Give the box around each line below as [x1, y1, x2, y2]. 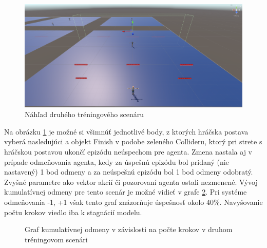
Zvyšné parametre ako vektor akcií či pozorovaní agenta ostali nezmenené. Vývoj [4, 176, 258, 187]
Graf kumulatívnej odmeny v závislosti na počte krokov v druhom [25, 224, 233, 235]
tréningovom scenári [25, 234, 88, 244]
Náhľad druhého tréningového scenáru [25, 109, 144, 120]
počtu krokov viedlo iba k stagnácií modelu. [4, 206, 142, 217]
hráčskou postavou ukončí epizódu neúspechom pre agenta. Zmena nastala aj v [4, 146, 252, 157]
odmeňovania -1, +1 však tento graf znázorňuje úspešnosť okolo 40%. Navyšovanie [4, 196, 263, 207]
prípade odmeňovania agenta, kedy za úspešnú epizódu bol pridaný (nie [4, 156, 229, 167]
